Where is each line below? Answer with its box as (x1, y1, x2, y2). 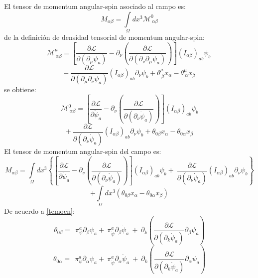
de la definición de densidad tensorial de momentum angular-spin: (4, 31, 205, 42)
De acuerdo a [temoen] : (4, 206, 75, 216)
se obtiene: (4, 84, 36, 95)
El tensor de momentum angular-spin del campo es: (4, 145, 161, 156)
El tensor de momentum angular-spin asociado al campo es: (4, 1, 186, 11)
